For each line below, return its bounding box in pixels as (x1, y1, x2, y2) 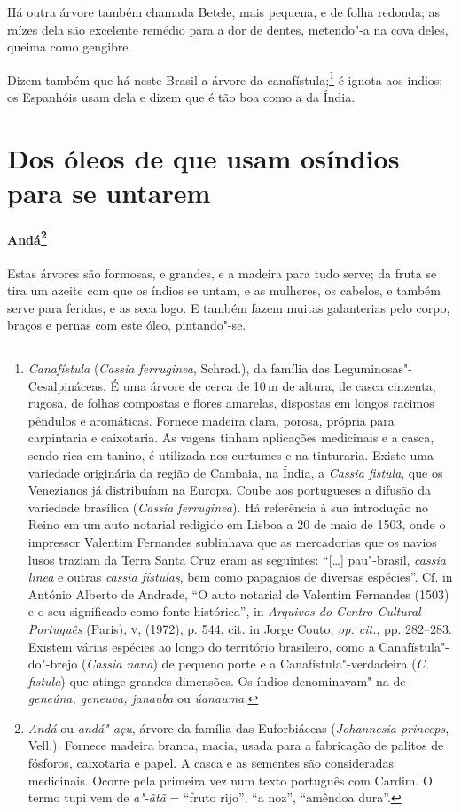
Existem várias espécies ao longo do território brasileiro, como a (27, 636, 375, 655)
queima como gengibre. (7, 37, 132, 56)
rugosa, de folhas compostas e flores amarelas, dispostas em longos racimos (27, 394, 434, 412)
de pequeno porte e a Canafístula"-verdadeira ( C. (161, 654, 429, 673)
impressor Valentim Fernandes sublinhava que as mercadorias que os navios (27, 532, 437, 550)
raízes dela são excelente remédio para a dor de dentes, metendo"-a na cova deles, (7, 20, 449, 38)
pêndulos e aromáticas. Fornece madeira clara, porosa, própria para (27, 410, 395, 429)
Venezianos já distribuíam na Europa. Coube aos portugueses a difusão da (27, 480, 432, 499)
